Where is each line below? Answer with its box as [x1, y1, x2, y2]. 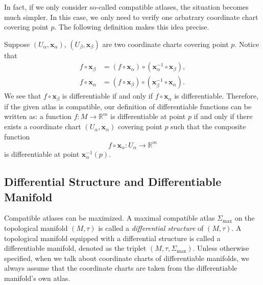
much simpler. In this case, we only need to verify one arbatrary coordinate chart [4, 11, 258, 22]
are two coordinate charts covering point [102, 38, 229, 49]
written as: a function [4, 111, 71, 122]
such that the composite [171, 121, 246, 132]
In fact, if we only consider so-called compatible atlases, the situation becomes [4, 2, 249, 12]
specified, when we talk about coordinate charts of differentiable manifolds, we [4, 252, 249, 263]
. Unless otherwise [193, 243, 249, 253]
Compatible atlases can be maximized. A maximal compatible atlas [4, 212, 215, 223]
